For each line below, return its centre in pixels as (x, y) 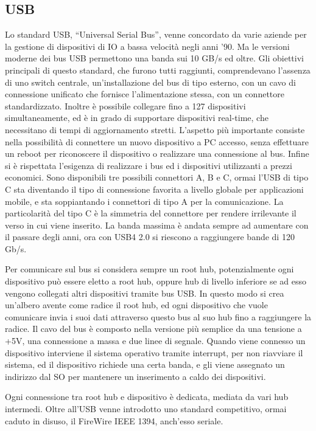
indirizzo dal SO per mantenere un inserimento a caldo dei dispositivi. (135, 376)
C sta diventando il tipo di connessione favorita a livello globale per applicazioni (154, 189)
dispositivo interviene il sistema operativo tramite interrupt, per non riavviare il (154, 352)
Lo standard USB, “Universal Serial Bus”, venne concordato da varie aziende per (156, 34)
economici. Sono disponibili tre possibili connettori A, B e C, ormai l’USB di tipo (157, 177)
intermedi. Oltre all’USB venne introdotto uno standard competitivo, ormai (146, 409)
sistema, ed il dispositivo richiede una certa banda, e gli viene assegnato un (145, 364)
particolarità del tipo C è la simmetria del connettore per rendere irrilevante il (151, 213)
